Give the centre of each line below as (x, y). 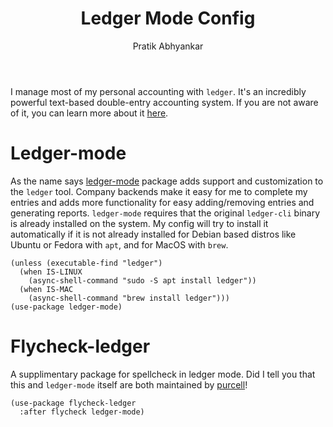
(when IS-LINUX (51, 272)
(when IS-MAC (46, 289)
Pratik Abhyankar (168, 46)
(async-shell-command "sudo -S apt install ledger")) (142, 280)
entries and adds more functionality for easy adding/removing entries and (162, 202)
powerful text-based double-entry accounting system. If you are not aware (164, 102)
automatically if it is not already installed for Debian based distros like (153, 234)
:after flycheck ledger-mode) (82, 412)
